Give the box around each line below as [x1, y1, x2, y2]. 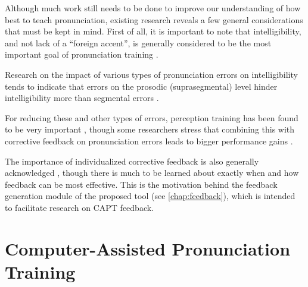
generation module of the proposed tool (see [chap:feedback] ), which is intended [5, 190, 295, 202]
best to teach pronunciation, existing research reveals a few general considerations [5, 13, 303, 26]
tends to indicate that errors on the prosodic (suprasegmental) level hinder [5, 80, 278, 92]
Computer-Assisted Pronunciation [5, 236, 291, 260]
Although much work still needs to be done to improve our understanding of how [5, 2, 301, 14]
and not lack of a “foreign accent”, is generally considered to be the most [5, 36, 272, 49]
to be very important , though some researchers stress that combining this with [5, 123, 295, 135]
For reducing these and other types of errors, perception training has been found [5, 111, 298, 124]
